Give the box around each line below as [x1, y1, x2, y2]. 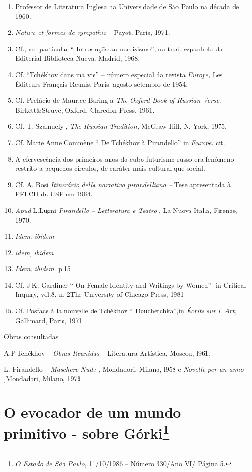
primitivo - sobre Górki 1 [4, 421, 170, 443]
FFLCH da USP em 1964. [15, 189, 93, 199]
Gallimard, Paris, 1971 [15, 315, 82, 325]
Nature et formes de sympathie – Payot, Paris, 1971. [15, 27, 170, 37]
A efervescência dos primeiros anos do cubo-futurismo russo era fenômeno [15, 153, 234, 163]
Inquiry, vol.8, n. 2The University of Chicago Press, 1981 [15, 289, 184, 299]
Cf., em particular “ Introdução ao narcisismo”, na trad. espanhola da [15, 43, 223, 53]
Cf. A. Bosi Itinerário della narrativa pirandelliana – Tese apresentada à [15, 179, 231, 189]
